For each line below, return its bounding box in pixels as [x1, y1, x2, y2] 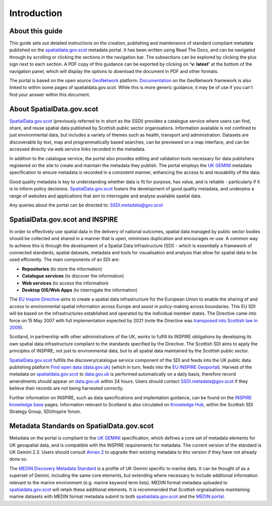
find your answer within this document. [9, 91, 91, 98]
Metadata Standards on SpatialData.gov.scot [9, 422, 154, 430]
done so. [9, 456, 28, 462]
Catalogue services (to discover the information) [22, 273, 124, 279]
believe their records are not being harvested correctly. [9, 385, 124, 391]
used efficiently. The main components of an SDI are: [9, 257, 120, 263]
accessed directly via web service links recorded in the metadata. [9, 146, 146, 152]
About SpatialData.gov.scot [9, 105, 98, 113]
